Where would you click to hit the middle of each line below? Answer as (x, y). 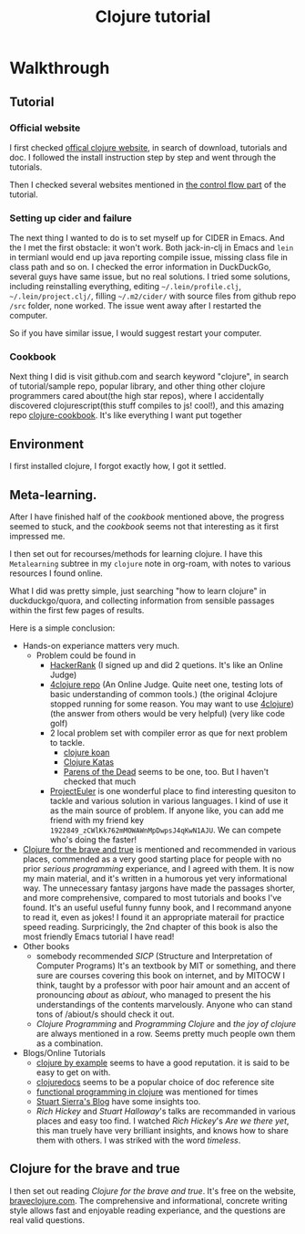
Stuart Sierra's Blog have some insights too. (118, 1102)
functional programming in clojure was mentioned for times (147, 1092)
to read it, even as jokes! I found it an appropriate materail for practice (153, 917)
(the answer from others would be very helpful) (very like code (167, 714)
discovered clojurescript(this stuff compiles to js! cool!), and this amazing (147, 406)
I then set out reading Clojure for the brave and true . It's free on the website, (152, 1191)
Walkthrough (60, 68)
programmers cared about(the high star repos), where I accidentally (137, 396)
